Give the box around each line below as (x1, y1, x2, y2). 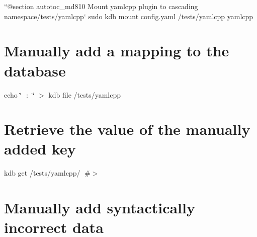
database (4, 60, 66, 81)
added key (4, 138, 76, 159)
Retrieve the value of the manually (4, 119, 250, 139)
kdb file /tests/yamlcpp (48, 89, 121, 100)
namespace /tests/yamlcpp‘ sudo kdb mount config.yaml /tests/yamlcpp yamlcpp (4, 11, 253, 21)
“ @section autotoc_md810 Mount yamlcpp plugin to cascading (4, 1, 198, 11)
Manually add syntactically (4, 197, 195, 218)
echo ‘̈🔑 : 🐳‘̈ (4, 89, 35, 100)
